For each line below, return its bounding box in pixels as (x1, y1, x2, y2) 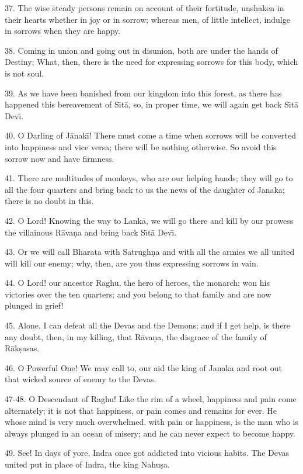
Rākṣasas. (5, 342, 40, 354)
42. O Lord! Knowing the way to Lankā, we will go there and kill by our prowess (5, 214, 294, 226)
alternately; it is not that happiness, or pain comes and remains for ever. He (5, 404, 277, 416)
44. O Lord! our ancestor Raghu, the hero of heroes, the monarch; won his (5, 276, 270, 289)
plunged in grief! (5, 299, 64, 312)
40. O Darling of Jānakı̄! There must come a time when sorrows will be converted (5, 129, 296, 141)
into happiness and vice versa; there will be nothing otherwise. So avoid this (5, 140, 277, 153)
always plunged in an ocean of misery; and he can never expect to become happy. (5, 427, 295, 439)
